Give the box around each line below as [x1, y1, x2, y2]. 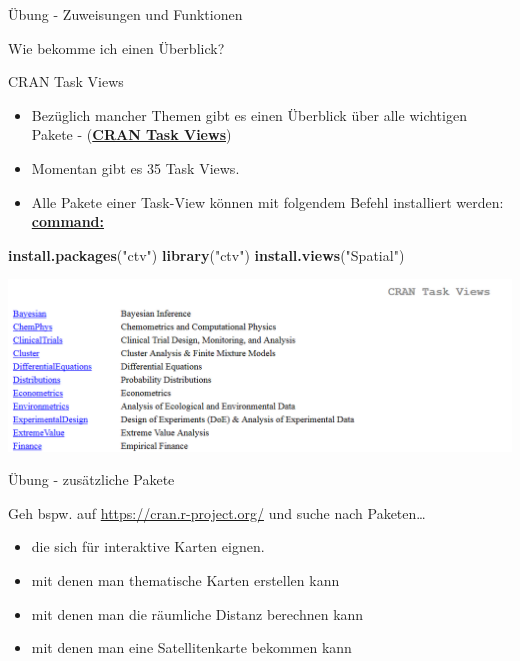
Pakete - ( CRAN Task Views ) [31, 124, 232, 145]
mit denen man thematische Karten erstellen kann [31, 569, 340, 590]
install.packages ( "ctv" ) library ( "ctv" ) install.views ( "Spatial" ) [8, 244, 405, 265]
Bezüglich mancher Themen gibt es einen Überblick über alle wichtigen [31, 104, 467, 125]
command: [31, 211, 105, 232]
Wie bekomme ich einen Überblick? [8, 37, 225, 58]
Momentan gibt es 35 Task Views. [31, 157, 240, 178]
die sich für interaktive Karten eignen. [31, 536, 265, 557]
